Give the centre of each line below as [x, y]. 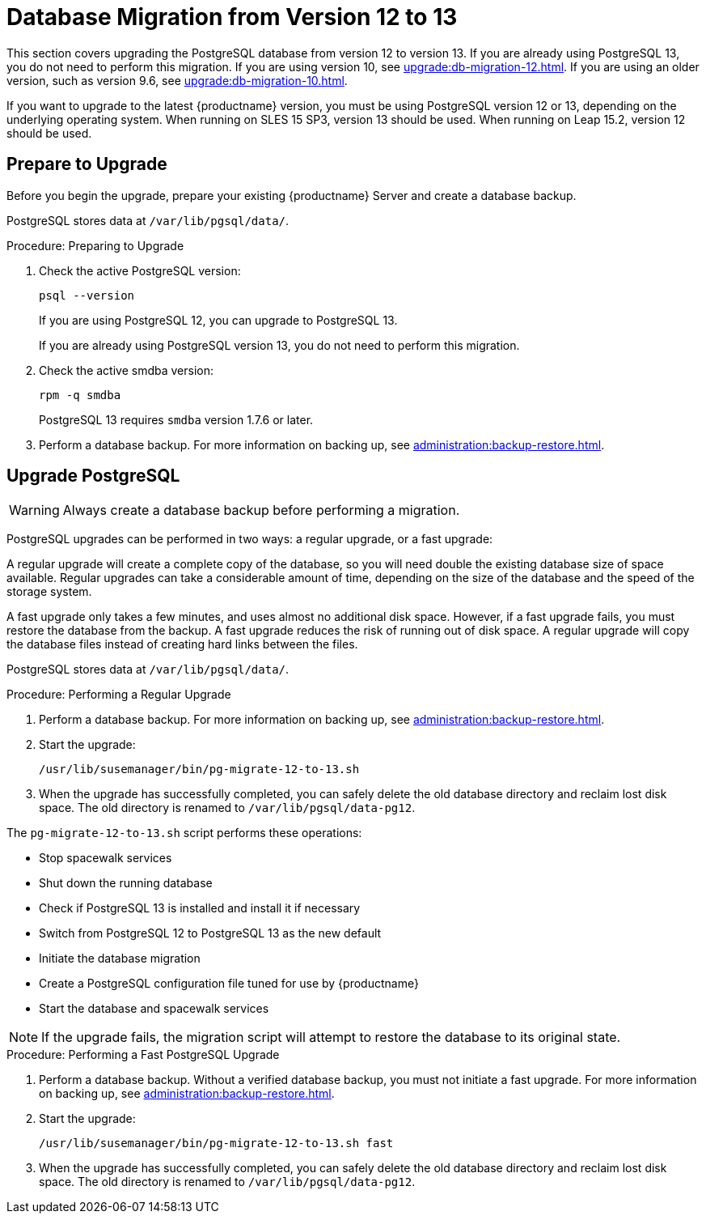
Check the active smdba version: [127, 370]
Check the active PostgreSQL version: [140, 270]
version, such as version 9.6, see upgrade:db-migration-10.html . [177, 80]
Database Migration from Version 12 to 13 [232, 17]
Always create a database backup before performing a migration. [261, 510]
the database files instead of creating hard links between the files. [182, 644]
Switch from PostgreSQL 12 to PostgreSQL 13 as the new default [210, 933]
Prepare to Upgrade [87, 164]
